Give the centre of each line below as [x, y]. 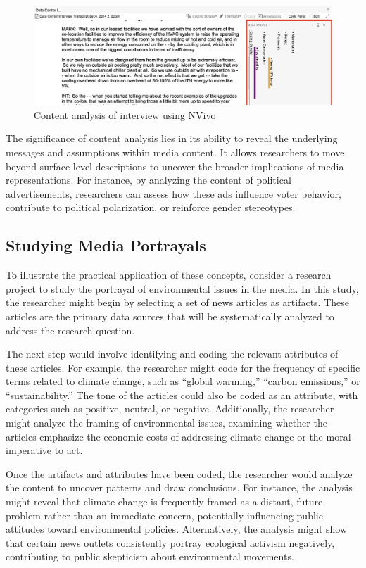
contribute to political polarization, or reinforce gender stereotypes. [151, 207]
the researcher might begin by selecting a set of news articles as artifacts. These [177, 302]
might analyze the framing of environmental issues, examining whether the [166, 423]
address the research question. [70, 330]
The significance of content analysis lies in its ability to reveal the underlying [172, 138]
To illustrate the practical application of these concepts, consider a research [169, 275]
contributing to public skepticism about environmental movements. [150, 556]
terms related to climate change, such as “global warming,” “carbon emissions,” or [183, 381]
